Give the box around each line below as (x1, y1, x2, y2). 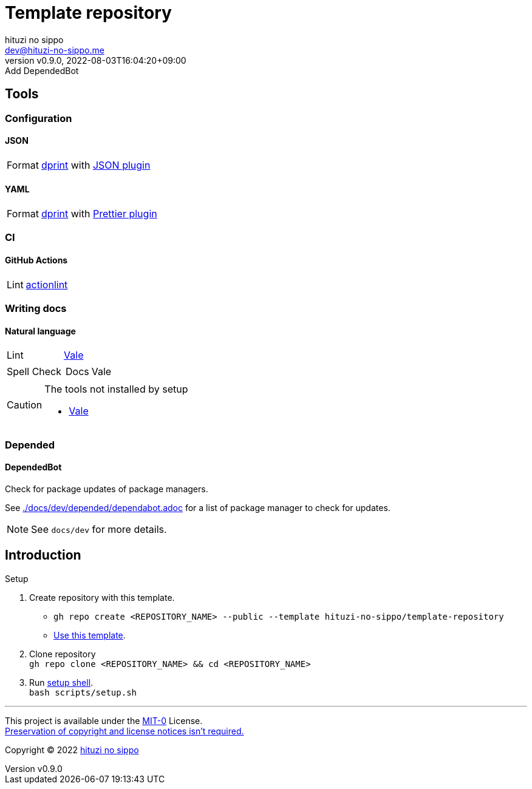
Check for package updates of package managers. (5, 483, 208, 494)
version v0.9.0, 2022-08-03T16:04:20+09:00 (5, 55, 186, 66)
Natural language (5, 325, 76, 336)
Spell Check (7, 365, 62, 378)
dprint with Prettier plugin (41, 208, 157, 220)
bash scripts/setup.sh (29, 687, 137, 697)
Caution (7, 399, 43, 411)
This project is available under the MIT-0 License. (5, 715, 203, 726)
